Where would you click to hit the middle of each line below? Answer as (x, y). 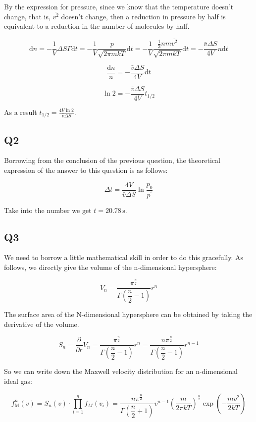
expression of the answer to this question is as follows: (86, 170)
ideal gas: (18, 381)
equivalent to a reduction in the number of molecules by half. (97, 26)
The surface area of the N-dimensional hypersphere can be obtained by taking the (128, 314)
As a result (21, 112)
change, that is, (27, 16)
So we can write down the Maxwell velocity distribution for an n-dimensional (121, 371)
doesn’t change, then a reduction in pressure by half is (143, 16)
